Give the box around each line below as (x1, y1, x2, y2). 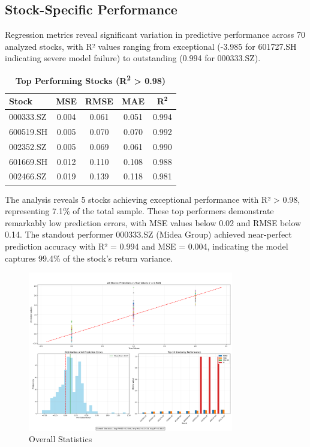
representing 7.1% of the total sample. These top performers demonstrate (5, 205, 274, 217)
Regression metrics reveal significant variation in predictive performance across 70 (5, 28, 306, 41)
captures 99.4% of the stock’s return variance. (5, 251, 173, 264)
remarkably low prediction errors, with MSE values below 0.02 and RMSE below (5, 216, 302, 229)
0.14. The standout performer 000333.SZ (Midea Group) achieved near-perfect (5, 228, 292, 241)
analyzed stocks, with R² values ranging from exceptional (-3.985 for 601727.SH (5, 40, 297, 52)
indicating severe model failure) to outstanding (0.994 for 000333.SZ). (5, 52, 261, 64)
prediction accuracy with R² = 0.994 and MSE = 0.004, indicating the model (5, 239, 288, 252)
